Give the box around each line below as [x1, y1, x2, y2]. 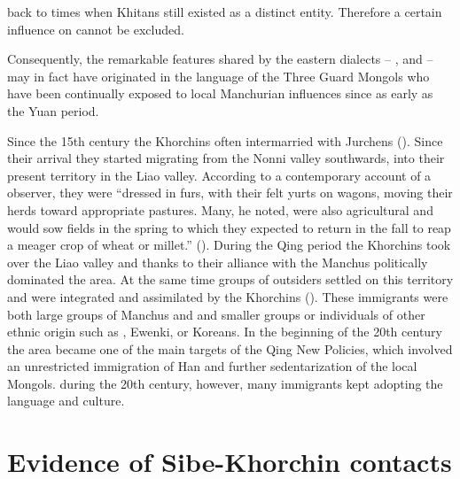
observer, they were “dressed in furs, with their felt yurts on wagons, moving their [7, 183, 453, 202]
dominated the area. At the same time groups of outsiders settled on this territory [7, 270, 454, 289]
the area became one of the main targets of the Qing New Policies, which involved [7, 339, 453, 358]
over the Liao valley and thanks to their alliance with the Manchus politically [7, 252, 428, 271]
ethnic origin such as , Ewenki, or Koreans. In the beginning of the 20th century [7, 322, 442, 341]
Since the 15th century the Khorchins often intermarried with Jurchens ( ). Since [7, 131, 443, 150]
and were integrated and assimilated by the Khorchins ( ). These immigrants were [7, 287, 448, 305]
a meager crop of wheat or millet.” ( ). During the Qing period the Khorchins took [7, 236, 451, 254]
